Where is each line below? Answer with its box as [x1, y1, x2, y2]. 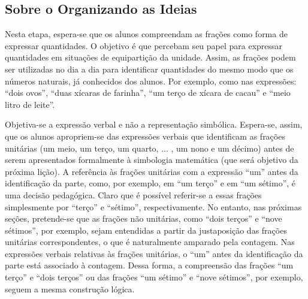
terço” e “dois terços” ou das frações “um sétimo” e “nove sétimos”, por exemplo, [5, 271, 303, 283]
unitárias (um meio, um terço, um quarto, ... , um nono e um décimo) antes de [5, 141, 294, 154]
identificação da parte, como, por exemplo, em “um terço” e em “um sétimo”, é [5, 177, 296, 189]
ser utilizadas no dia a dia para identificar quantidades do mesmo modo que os [5, 62, 294, 75]
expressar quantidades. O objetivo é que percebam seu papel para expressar [5, 39, 283, 52]
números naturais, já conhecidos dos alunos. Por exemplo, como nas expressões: [5, 74, 297, 87]
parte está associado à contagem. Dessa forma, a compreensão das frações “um [5, 259, 294, 271]
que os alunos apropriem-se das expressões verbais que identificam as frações [5, 129, 285, 142]
